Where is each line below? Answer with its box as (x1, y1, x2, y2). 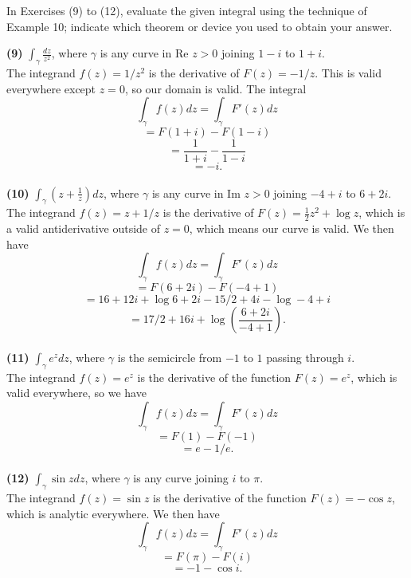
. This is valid (315, 64, 382, 81)
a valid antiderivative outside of (6, 220, 161, 237)
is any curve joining (133, 470, 229, 486)
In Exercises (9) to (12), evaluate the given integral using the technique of (6, 2, 367, 18)
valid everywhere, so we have (6, 384, 147, 401)
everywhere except (6, 80, 96, 96)
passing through (266, 348, 344, 365)
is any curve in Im (151, 184, 241, 201)
